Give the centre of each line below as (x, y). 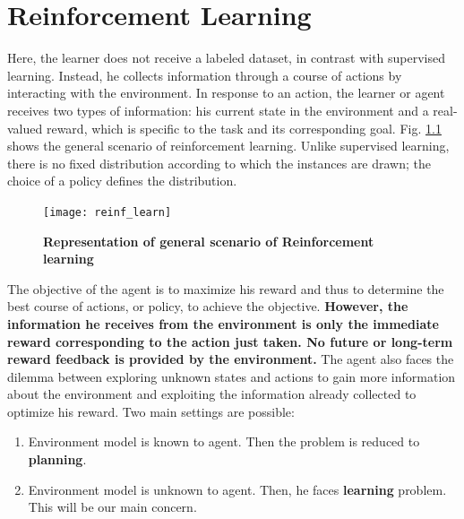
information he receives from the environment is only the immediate (223, 323)
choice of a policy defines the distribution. (122, 181)
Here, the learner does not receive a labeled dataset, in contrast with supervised (227, 58)
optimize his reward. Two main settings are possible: (151, 411)
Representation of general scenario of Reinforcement (209, 241)
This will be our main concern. (112, 507)
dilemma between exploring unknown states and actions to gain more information (232, 376)
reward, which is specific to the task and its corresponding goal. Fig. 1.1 (244, 128)
